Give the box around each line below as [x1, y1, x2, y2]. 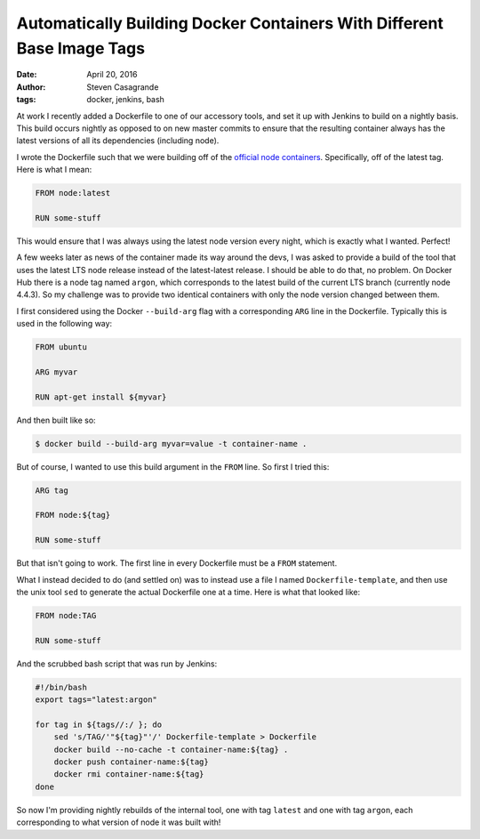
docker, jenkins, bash [86, 94, 164, 105]
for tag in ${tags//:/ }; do [35, 719, 163, 730]
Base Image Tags [16, 38, 146, 58]
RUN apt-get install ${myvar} [35, 391, 167, 402]
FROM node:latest [35, 188, 111, 198]
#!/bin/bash [35, 682, 88, 692]
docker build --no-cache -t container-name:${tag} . [53, 744, 289, 754]
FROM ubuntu [35, 343, 88, 352]
